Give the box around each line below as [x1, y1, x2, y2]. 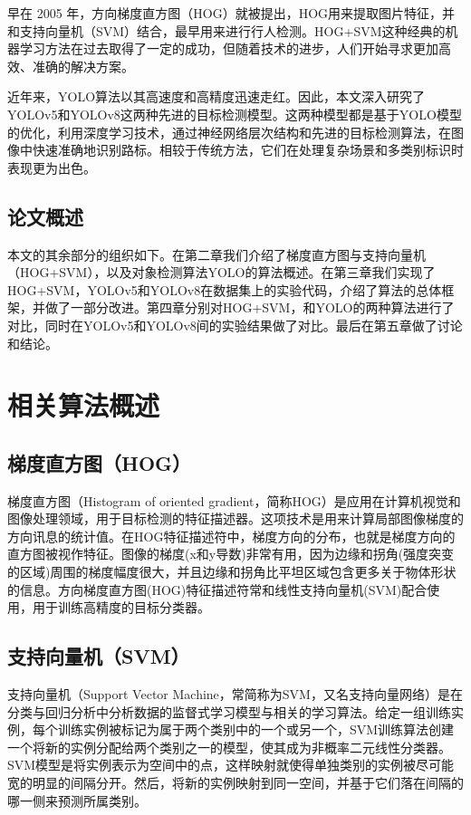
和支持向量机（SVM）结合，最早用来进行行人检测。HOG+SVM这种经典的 [7, 21, 446, 40]
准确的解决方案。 [32, 56, 134, 75]
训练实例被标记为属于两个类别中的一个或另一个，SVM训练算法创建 [57, 720, 455, 739]
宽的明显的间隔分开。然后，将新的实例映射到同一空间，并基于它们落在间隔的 [7, 773, 464, 792]
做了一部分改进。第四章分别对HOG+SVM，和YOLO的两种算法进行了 [44, 298, 455, 317]
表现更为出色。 [7, 158, 96, 177]
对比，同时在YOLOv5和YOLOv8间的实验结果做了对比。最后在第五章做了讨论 [7, 315, 463, 334]
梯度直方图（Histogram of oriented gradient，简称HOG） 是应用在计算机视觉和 [7, 491, 461, 510]
